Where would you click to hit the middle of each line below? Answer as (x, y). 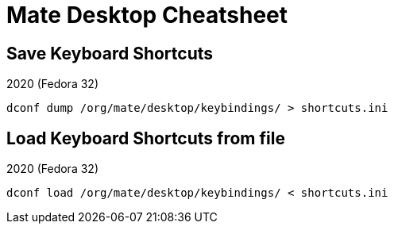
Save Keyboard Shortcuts (110, 53)
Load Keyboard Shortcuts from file (146, 138)
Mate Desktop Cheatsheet (147, 15)
